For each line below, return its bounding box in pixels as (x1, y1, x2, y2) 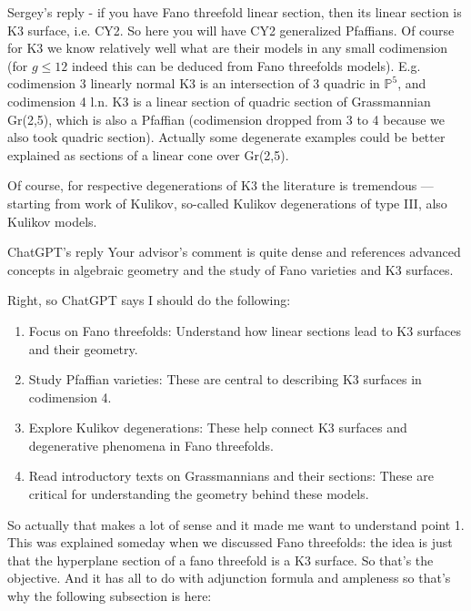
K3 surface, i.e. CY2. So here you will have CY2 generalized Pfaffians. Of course (7, 20, 455, 39)
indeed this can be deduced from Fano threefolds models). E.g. (71, 56, 421, 75)
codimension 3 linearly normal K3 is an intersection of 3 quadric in (7, 74, 380, 93)
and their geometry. (28, 339, 138, 358)
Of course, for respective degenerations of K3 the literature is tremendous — (7, 176, 434, 195)
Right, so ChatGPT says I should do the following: (7, 290, 291, 310)
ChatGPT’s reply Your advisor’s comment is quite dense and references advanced (7, 242, 461, 261)
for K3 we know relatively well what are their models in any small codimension (7, 38, 448, 57)
